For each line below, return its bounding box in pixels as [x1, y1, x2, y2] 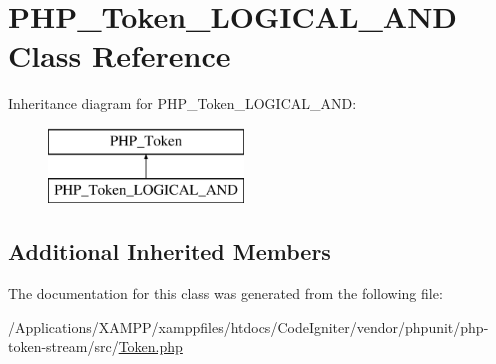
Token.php [118, 336, 183, 357]
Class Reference [8, 35, 231, 76]
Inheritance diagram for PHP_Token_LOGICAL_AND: [8, 93, 357, 114]
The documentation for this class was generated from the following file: [8, 283, 443, 304]
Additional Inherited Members [8, 236, 331, 267]
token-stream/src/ [8, 336, 119, 357]
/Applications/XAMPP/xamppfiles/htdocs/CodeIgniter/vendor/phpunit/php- [8, 316, 489, 337]
